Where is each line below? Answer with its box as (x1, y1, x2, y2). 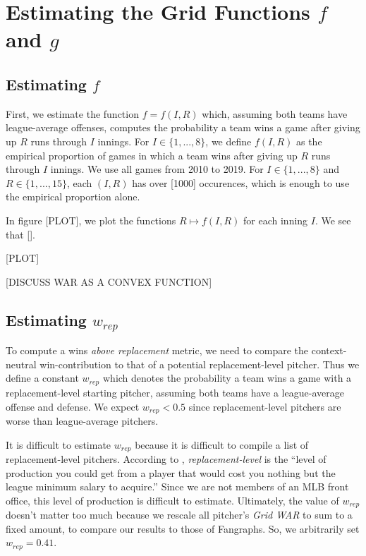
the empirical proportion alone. (6, 189, 140, 204)
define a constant (6, 370, 79, 385)
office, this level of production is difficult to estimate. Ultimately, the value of (6, 492, 339, 507)
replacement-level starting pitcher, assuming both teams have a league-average (6, 385, 344, 399)
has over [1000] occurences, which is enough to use (132, 175, 350, 190)
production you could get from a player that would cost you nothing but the (6, 465, 336, 480)
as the (295, 133, 322, 148)
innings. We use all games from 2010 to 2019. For (50, 162, 264, 176)
